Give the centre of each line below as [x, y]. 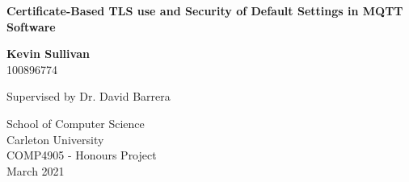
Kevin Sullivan [48, 54]
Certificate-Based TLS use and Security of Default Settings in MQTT [205, 10]
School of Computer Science [76, 123]
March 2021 [36, 170]
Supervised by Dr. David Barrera [89, 96]
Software [31, 26]
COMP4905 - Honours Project [82, 155]
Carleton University [55, 139]
